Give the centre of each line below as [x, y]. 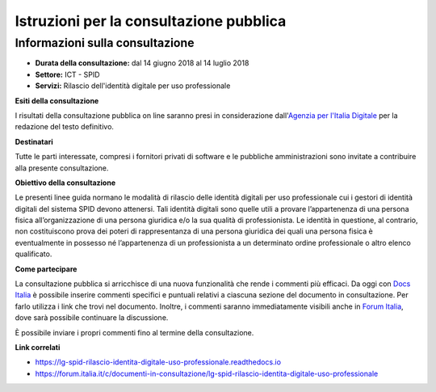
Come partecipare [46, 269]
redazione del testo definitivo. [65, 127]
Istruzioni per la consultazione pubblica [151, 21]
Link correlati [38, 347]
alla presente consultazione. [62, 168]
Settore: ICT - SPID [67, 74]
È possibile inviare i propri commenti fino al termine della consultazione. [134, 332]
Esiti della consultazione [57, 100]
